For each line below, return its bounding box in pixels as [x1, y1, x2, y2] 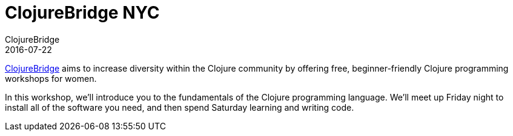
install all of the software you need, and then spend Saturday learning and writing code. [5, 102, 354, 113]
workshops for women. [5, 73, 97, 84]
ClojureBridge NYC [5, 2, 160, 23]
